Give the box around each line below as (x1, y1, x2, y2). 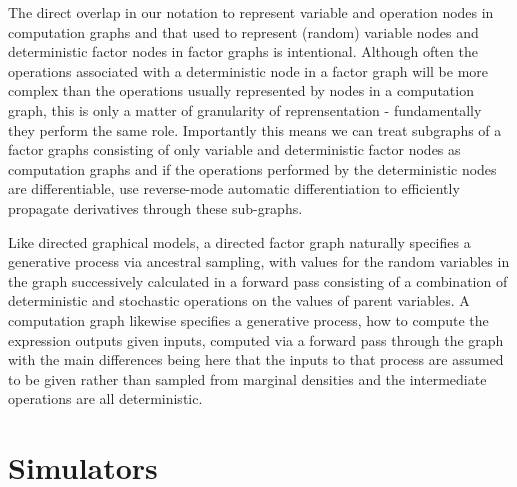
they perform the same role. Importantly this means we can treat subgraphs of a (8, 119, 502, 140)
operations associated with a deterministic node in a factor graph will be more (8, 60, 489, 81)
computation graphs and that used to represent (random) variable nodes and (8, 21, 479, 42)
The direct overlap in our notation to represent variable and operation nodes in (8, 2, 494, 22)
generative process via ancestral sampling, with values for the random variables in (8, 251, 510, 272)
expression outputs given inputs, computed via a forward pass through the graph (8, 329, 504, 350)
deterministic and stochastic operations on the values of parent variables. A (8, 290, 470, 311)
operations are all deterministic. (8, 388, 203, 409)
